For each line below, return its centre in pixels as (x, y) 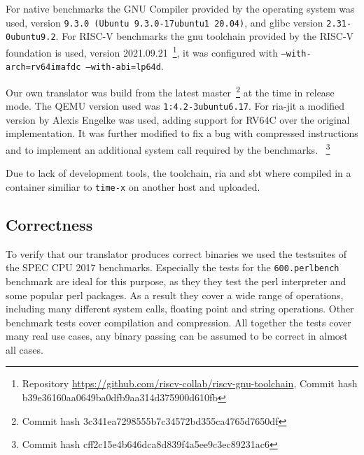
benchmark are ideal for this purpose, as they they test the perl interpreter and (176, 281)
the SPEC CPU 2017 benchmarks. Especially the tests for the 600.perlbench (173, 267)
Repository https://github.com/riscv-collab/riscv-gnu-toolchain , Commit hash (190, 383)
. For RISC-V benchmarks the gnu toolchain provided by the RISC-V (205, 36)
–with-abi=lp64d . (125, 66)
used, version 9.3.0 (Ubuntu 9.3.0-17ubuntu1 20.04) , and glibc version (164, 22)
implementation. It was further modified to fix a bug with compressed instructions (182, 133)
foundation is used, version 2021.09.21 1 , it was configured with (142, 51)
